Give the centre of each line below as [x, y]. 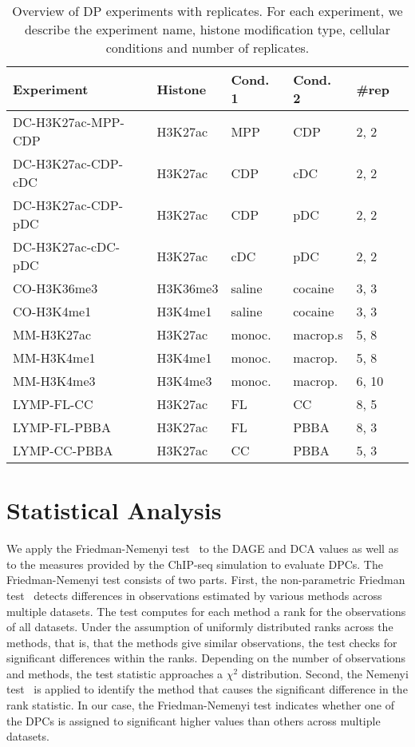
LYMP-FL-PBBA [62, 427]
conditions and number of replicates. [207, 48]
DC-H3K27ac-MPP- [69, 122]
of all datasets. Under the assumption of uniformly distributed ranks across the [200, 627]
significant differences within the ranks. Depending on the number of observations [206, 658]
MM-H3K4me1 [54, 358]
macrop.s [318, 334]
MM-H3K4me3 [54, 381]
